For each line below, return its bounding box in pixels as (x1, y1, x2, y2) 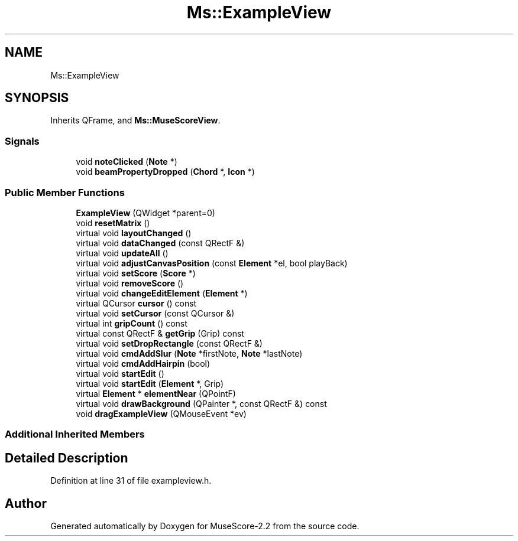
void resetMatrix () (76, 217, 150, 228)
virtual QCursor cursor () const (76, 298, 197, 308)
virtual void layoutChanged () (76, 227, 192, 238)
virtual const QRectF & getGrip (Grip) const (76, 328, 244, 338)
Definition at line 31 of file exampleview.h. (50, 475, 212, 486)
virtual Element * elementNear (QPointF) (76, 388, 236, 399)
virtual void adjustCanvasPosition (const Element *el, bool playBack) (76, 258, 348, 268)
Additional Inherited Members (5, 428, 145, 441)
